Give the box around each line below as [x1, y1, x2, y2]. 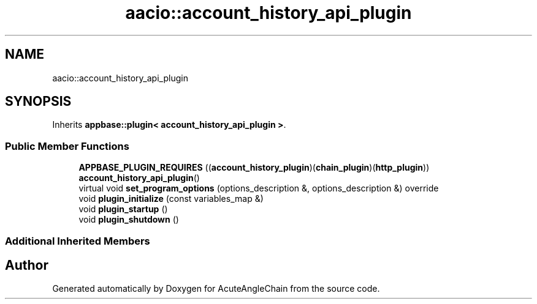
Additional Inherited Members [5, 234, 150, 247]
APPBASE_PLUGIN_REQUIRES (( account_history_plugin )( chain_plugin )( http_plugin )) [78, 162, 430, 173]
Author [5, 257, 48, 273]
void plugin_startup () [78, 204, 168, 215]
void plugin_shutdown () [78, 214, 179, 225]
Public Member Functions [5, 139, 129, 152]
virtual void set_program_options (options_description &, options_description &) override [78, 183, 439, 194]
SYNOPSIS [5, 94, 72, 109]
